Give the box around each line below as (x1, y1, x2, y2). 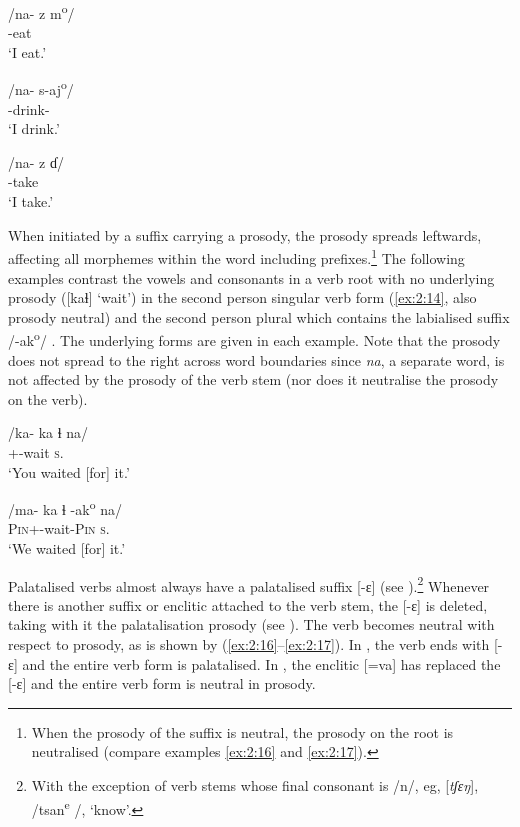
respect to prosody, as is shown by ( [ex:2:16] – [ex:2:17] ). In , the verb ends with (8, 633, 490, 654)
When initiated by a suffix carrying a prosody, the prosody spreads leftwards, (8, 224, 482, 245)
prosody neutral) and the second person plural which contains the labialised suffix (8, 306, 510, 327)
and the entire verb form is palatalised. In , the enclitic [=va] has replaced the (22, 653, 501, 674)
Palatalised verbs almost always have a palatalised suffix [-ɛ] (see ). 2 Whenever (8, 572, 490, 596)
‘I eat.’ (8, 41, 47, 62)
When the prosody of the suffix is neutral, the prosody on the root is (31, 721, 454, 742)
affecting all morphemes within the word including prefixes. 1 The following (8, 245, 465, 268)
